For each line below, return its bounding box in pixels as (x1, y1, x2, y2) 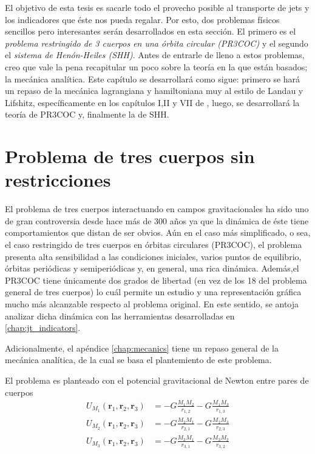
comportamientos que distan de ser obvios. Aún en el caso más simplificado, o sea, (5, 226, 311, 239)
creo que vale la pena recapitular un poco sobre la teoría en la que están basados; (5, 60, 308, 73)
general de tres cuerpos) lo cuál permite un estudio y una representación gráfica (5, 285, 302, 298)
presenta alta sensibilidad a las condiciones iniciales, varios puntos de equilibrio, (5, 250, 302, 262)
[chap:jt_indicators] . (5, 321, 81, 334)
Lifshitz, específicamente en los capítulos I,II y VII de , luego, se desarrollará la (5, 96, 300, 108)
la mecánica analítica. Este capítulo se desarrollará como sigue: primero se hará (5, 72, 300, 85)
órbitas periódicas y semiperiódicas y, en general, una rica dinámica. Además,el (5, 262, 299, 275)
